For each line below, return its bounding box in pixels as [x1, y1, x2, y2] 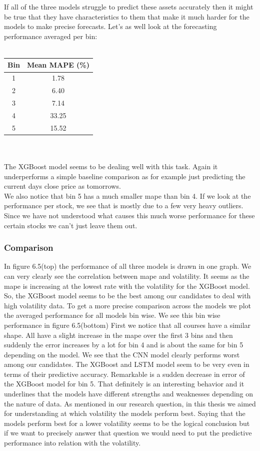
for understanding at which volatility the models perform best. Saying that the [4, 408, 245, 418]
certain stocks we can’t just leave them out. [4, 220, 137, 230]
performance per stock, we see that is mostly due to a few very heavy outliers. [4, 200, 243, 211]
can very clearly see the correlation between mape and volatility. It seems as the [4, 270, 249, 281]
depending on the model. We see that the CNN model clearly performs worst [4, 349, 240, 359]
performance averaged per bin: [4, 31, 97, 41]
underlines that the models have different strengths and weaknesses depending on [4, 388, 253, 399]
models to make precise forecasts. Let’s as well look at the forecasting [4, 21, 217, 32]
